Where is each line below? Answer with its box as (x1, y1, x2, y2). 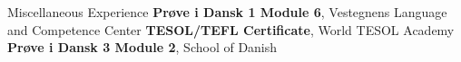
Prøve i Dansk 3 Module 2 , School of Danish (7, 38, 278, 57)
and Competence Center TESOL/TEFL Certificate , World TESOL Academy (7, 20, 455, 39)
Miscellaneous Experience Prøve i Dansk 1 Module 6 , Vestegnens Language (7, 3, 447, 21)
